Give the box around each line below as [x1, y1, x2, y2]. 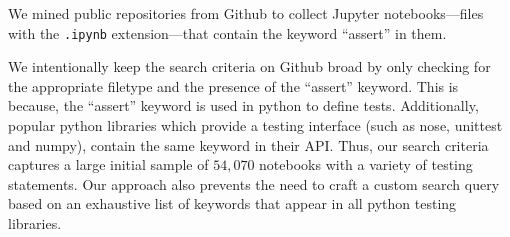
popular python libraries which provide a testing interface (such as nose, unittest [8, 115, 503, 136]
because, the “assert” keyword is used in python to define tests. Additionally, [8, 95, 479, 116]
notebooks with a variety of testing [259, 154, 473, 175]
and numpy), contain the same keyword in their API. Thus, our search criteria [8, 134, 489, 155]
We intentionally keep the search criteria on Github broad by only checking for [8, 56, 491, 77]
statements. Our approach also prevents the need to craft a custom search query [8, 173, 500, 194]
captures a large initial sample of [8, 154, 209, 175]
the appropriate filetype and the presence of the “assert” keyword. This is [8, 75, 459, 96]
